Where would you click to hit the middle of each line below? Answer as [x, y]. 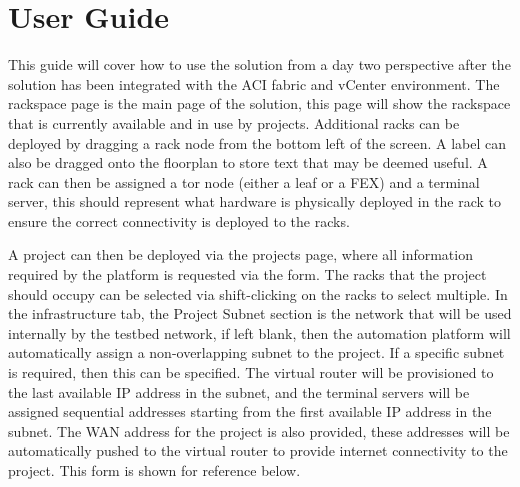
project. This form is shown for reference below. [154, 470]
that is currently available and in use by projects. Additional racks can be [234, 122]
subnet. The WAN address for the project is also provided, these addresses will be [259, 430]
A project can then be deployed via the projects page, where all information [240, 254]
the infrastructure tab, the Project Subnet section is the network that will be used [260, 313]
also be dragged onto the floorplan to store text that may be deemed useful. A [248, 162]
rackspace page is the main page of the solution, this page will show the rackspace [259, 103]
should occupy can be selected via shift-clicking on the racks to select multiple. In [258, 293]
